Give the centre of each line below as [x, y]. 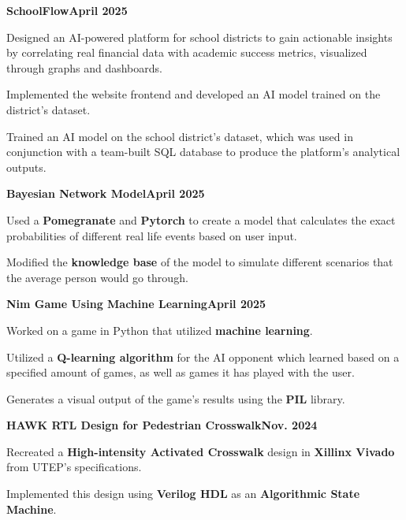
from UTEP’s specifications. [74, 467]
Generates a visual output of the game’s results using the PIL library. [176, 398]
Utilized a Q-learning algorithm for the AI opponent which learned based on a [203, 357]
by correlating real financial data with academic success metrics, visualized [187, 52]
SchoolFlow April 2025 [67, 10]
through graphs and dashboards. [84, 67]
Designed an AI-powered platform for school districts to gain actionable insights [199, 37]
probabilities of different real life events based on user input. [152, 235]
